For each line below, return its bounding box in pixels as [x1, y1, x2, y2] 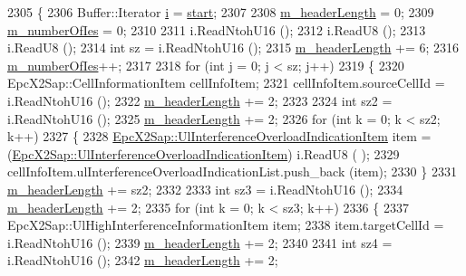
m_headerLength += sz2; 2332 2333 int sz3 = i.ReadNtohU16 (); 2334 [7, 179, 403, 198]
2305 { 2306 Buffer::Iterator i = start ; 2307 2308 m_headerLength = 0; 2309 [7, 3, 434, 21]
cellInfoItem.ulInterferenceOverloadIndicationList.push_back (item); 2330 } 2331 [7, 162, 457, 181]
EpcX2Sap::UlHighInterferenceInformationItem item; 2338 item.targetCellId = [7, 215, 444, 234]
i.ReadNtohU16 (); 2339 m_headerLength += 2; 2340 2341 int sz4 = [7, 233, 393, 252]
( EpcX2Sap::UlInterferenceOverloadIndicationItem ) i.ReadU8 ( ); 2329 [7, 144, 400, 163]
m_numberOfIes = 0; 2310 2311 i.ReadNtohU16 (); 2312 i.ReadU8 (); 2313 [7, 20, 426, 39]
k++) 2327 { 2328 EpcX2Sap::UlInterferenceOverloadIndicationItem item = [7, 127, 432, 146]
